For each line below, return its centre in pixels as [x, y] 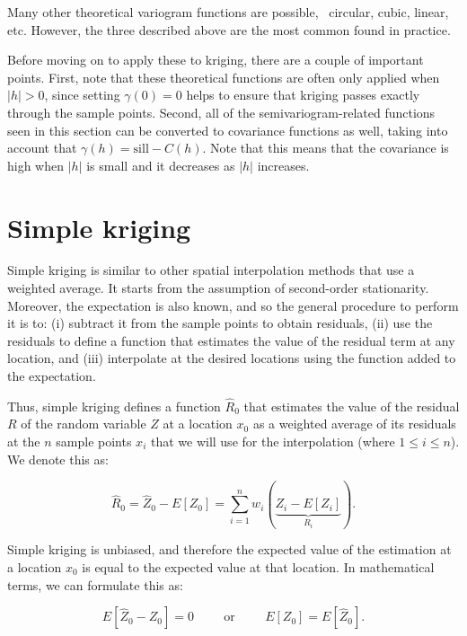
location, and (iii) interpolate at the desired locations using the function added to [232, 358]
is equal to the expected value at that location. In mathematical [258, 567]
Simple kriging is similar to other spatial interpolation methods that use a [211, 270]
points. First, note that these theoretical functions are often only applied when [224, 77]
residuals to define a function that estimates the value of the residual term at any [231, 340]
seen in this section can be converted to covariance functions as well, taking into [228, 130]
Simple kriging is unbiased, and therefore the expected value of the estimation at [229, 549]
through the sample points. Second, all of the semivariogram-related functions [221, 112]
